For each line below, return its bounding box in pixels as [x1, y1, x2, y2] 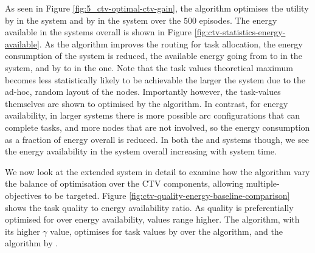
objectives [5, 189, 41, 201]
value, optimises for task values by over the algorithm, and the [50, 224, 283, 237]
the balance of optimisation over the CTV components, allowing [5, 177, 244, 190]
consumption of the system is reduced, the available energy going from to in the [5, 49, 302, 62]
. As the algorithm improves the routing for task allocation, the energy [39, 37, 303, 50]
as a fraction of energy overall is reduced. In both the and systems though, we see [5, 133, 309, 145]
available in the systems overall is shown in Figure [5, 26, 192, 38]
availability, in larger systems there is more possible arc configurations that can [5, 109, 300, 122]
